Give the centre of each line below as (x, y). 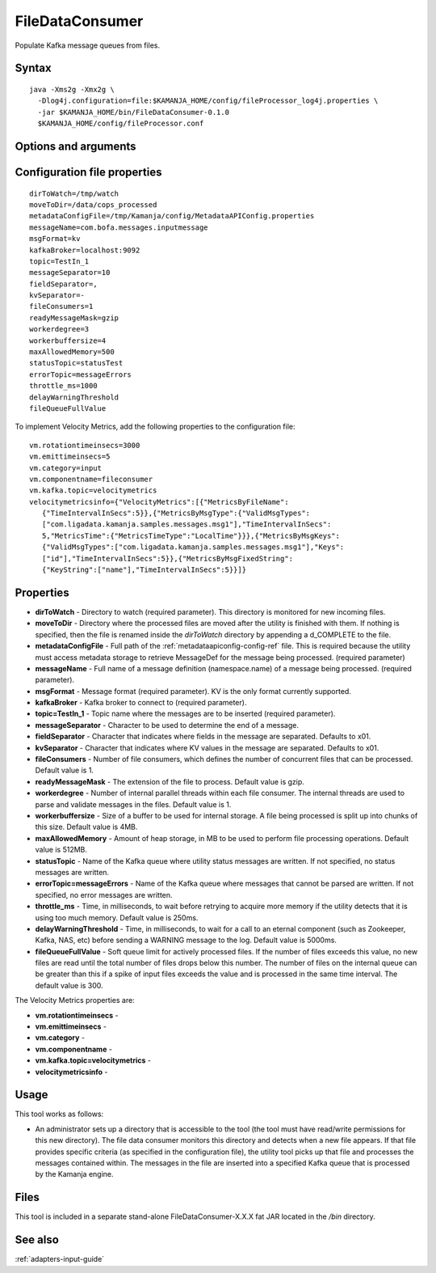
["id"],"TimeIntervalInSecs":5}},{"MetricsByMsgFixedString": (168, 558)
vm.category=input (66, 468)
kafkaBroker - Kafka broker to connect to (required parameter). (141, 703)
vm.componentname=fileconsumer (91, 479)
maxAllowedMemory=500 (72, 352)
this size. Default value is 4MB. (86, 827)
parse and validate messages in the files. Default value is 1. (133, 804)
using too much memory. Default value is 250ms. (117, 917)
